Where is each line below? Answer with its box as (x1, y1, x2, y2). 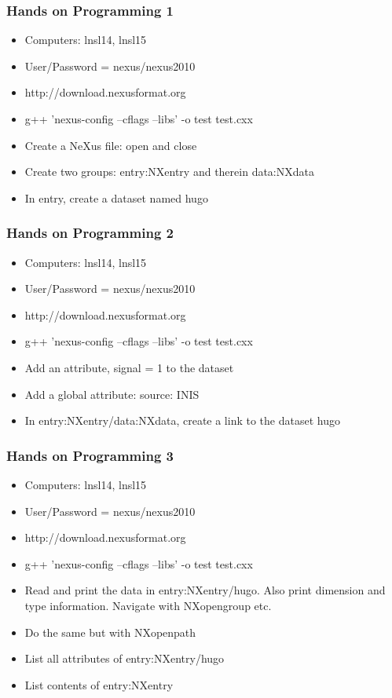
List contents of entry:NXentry (24, 676, 174, 693)
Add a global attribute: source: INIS (24, 386, 200, 402)
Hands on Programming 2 (6, 223, 174, 243)
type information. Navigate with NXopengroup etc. (24, 597, 272, 613)
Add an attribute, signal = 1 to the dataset (24, 359, 234, 375)
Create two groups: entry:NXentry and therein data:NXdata (24, 163, 314, 180)
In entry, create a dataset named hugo (24, 189, 208, 206)
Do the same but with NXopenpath (24, 623, 196, 640)
